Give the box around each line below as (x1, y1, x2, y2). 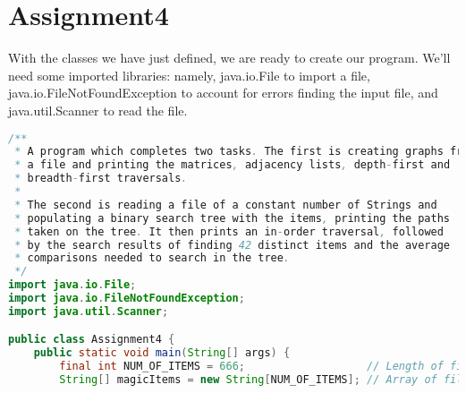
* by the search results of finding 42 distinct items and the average (14, 238, 450, 252)
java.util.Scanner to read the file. (8, 100, 188, 119)
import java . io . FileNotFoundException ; (8, 292, 245, 304)
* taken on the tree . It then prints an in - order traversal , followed (14, 225, 444, 238)
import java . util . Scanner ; (8, 304, 169, 318)
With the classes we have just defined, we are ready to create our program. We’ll (8, 48, 451, 67)
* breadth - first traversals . (14, 172, 188, 185)
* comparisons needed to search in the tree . (14, 252, 291, 265)
